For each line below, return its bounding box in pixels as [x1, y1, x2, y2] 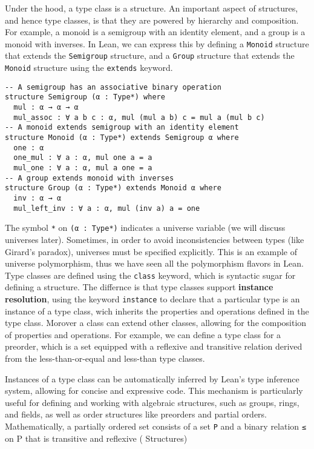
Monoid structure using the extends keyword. [5, 61, 173, 74]
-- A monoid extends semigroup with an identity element [5, 123, 239, 132]
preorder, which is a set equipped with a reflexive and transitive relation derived [5, 340, 303, 353]
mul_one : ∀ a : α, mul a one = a [13, 164, 152, 172]
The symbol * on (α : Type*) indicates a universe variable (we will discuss [5, 221, 286, 234]
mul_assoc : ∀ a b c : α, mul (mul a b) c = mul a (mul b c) [13, 113, 265, 122]
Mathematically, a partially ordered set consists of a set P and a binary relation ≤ [5, 419, 306, 432]
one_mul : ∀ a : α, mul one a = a [13, 153, 152, 162]
